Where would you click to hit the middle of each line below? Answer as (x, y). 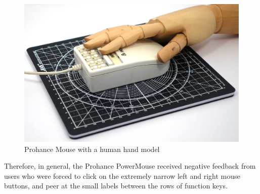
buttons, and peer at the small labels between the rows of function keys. (116, 186)
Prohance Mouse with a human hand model (92, 149)
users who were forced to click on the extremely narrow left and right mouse (122, 176)
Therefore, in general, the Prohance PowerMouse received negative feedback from (130, 166)
